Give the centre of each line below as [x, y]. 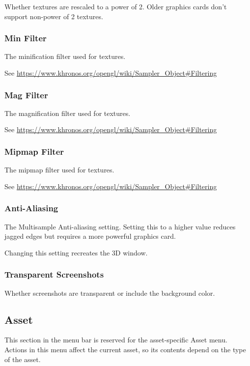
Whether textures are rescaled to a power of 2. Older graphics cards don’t [116, 6]
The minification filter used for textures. [65, 56]
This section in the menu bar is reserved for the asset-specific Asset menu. [116, 340]
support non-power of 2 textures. [54, 16]
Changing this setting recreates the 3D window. [76, 252]
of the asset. [23, 359]
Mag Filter [26, 95]
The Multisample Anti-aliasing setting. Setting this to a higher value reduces [120, 226]
